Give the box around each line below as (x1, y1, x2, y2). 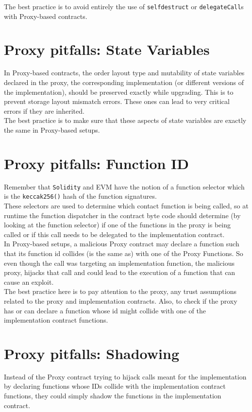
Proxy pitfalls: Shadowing (4, 343, 179, 363)
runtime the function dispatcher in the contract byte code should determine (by (4, 210, 241, 220)
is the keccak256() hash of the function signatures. (4, 191, 157, 201)
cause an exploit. (4, 276, 54, 287)
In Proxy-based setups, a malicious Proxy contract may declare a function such (4, 239, 239, 249)
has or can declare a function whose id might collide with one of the (4, 305, 206, 315)
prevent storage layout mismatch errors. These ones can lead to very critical (4, 96, 230, 106)
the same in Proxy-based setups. (4, 124, 100, 135)
